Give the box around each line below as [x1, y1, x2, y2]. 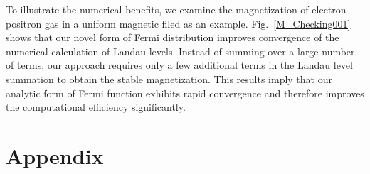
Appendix [6, 141, 104, 170]
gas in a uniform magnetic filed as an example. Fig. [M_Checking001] [44, 16, 351, 31]
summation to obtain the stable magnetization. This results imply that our [6, 71, 332, 86]
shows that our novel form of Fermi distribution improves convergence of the [6, 30, 339, 45]
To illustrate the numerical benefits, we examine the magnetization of [6, 2, 309, 16]
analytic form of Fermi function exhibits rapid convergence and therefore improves [6, 85, 364, 100]
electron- [312, 2, 350, 16]
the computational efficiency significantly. [6, 99, 186, 114]
